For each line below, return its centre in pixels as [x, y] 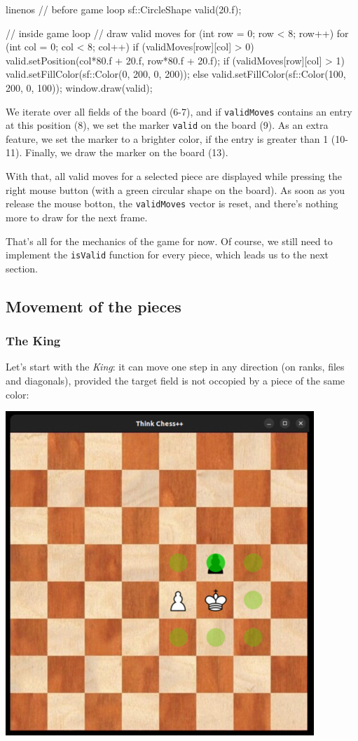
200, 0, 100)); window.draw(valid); [79, 87]
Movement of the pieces [94, 306]
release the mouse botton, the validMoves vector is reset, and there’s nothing [172, 203]
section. [22, 268]
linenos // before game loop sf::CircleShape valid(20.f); [124, 9]
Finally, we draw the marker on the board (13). [126, 152]
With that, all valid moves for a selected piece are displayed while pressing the [174, 176]
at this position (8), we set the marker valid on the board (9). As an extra [167, 125]
